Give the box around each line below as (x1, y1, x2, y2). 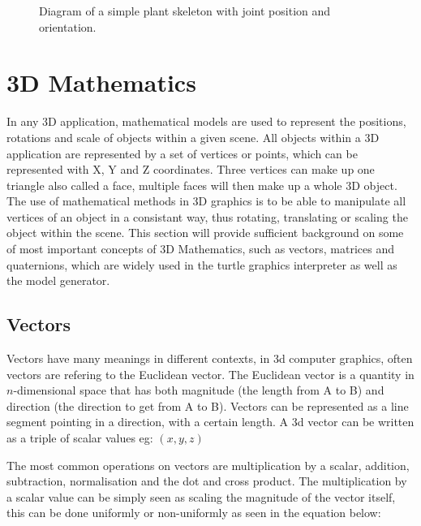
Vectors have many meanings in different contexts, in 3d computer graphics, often (6, 350, 413, 367)
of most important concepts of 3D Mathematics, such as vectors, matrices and (6, 240, 394, 257)
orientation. (39, 18, 97, 35)
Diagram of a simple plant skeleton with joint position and (39, 2, 331, 19)
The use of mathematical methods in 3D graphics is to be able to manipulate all (6, 192, 406, 209)
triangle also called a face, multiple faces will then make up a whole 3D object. (6, 176, 397, 193)
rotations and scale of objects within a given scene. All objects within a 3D (6, 128, 380, 145)
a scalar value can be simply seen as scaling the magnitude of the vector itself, (6, 488, 396, 505)
